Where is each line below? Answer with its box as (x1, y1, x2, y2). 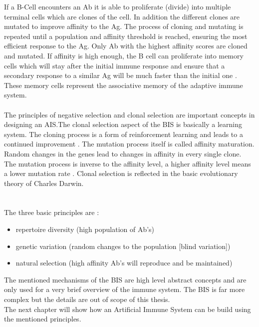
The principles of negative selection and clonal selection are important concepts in (4, 109, 255, 119)
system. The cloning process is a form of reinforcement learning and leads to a (4, 128, 243, 139)
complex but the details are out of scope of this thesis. (4, 294, 170, 304)
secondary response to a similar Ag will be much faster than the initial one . (4, 70, 237, 80)
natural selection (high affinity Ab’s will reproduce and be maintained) (15, 257, 233, 268)
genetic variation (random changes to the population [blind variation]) (15, 240, 231, 251)
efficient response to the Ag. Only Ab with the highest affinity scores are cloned (4, 40, 248, 51)
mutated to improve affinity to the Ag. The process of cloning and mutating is (4, 21, 244, 31)
